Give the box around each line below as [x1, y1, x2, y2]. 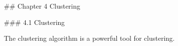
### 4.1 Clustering [4, 17, 65, 27]
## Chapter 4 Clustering [4, 1, 81, 11]
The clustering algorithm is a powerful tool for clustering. [4, 33, 175, 43]
